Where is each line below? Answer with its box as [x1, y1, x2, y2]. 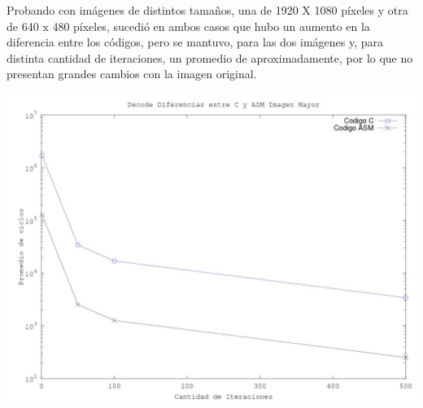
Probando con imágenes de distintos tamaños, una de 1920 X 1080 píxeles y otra [7, 2, 408, 18]
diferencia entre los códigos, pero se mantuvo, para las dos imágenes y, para [7, 33, 384, 50]
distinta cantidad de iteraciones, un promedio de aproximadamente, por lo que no [7, 49, 413, 66]
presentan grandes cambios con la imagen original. [7, 65, 257, 82]
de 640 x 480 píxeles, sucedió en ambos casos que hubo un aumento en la [7, 17, 370, 34]
